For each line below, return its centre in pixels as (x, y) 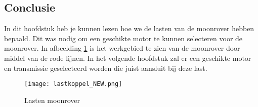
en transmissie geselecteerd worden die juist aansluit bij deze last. (106, 68)
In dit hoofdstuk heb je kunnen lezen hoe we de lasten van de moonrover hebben (129, 28)
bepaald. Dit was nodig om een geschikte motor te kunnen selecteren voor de (123, 38)
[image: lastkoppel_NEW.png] (73, 84)
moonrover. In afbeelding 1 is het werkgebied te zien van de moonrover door (122, 48)
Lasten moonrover (52, 100)
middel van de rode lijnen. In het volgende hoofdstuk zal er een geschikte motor (128, 58)
